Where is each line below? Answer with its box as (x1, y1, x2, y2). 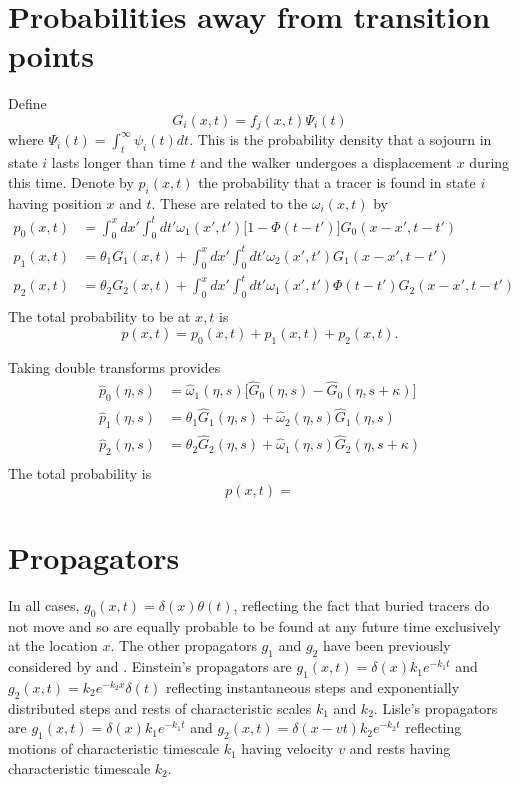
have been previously (322, 635, 451, 656)
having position (8, 192, 102, 213)
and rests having (349, 738, 451, 759)
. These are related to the (151, 192, 308, 213)
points (8, 35, 95, 76)
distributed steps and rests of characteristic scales (8, 697, 312, 718)
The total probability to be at (8, 306, 191, 327)
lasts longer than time (51, 152, 186, 173)
